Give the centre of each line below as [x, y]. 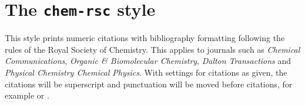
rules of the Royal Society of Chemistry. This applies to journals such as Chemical [152, 49]
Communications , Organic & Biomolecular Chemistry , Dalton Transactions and [148, 61]
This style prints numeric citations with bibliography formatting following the [145, 38]
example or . [27, 95]
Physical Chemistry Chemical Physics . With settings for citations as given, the [146, 72]
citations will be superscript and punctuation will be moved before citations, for [149, 84]
